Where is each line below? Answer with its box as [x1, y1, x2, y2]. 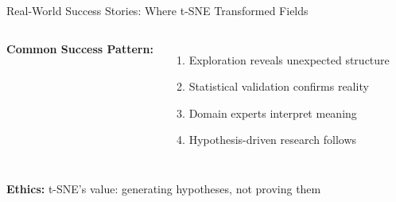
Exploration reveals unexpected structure [188, 51, 390, 68]
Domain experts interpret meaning [188, 104, 357, 121]
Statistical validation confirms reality [188, 78, 369, 95]
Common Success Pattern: [6, 40, 153, 56]
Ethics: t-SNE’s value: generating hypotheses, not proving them [6, 180, 321, 196]
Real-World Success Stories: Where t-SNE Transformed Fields [6, 2, 309, 18]
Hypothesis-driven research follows [188, 131, 357, 148]
